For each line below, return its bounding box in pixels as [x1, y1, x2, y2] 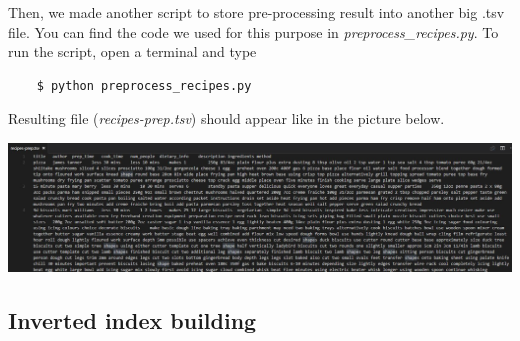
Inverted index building [8, 305, 257, 336]
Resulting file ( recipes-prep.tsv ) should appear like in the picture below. [8, 108, 445, 129]
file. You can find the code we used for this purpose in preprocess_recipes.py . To [8, 21, 499, 42]
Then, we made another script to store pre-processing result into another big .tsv [8, 2, 505, 22]
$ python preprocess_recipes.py [36, 78, 252, 93]
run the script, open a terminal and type [8, 41, 257, 62]
